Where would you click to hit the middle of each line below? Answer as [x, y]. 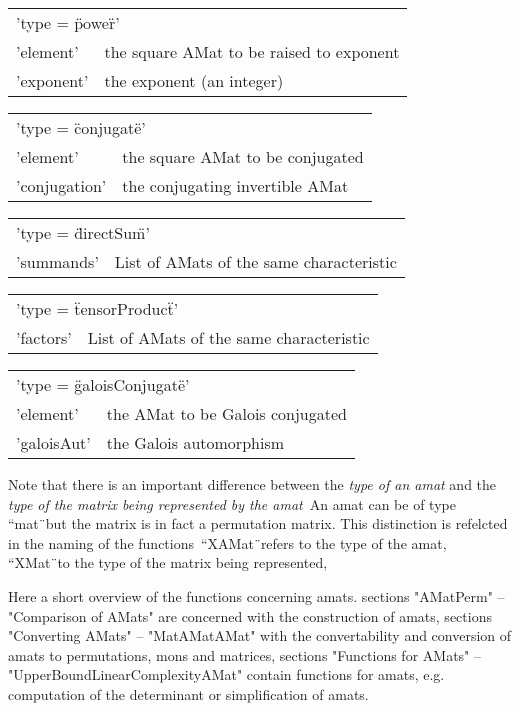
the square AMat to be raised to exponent [252, 51]
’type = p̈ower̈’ [68, 22]
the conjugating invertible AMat [235, 185]
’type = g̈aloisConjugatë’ [103, 384]
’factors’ [44, 337]
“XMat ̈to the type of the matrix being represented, [168, 562]
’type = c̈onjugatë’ [81, 127]
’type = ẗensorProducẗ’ [97, 308]
